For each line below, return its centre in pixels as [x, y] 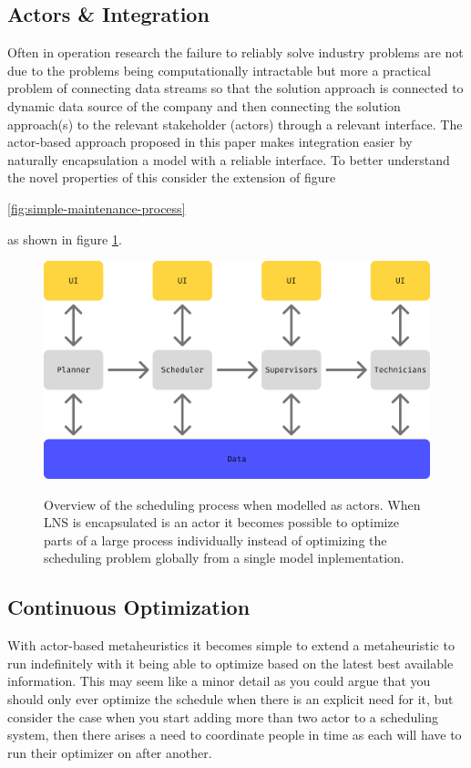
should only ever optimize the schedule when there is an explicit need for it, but [230, 699]
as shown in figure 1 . [65, 239]
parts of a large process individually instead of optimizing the [215, 540]
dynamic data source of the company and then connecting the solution [204, 105]
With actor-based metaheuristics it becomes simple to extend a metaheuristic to [231, 645]
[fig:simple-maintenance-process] [97, 208]
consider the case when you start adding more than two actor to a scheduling [223, 716]
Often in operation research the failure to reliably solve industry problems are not [235, 52]
